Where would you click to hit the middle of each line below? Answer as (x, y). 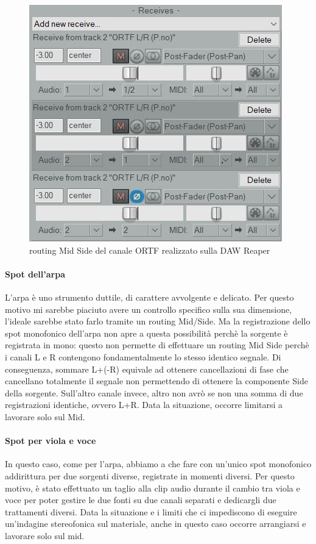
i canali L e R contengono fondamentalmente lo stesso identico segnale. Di (143, 356)
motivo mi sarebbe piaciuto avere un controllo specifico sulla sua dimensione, (149, 309)
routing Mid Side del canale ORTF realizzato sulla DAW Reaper (150, 250)
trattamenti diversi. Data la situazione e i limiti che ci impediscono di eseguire (151, 511)
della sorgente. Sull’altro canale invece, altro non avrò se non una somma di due (154, 392)
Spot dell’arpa (35, 274)
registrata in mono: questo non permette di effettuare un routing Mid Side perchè (157, 345)
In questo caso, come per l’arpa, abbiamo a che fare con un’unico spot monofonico (158, 464)
